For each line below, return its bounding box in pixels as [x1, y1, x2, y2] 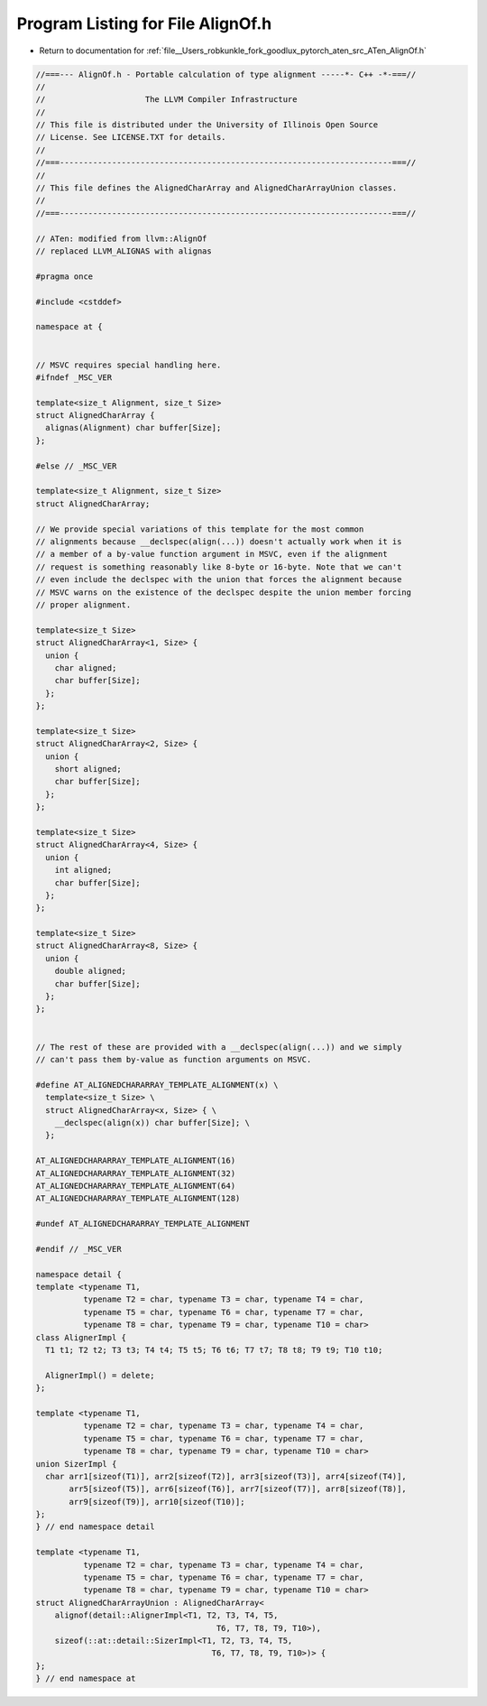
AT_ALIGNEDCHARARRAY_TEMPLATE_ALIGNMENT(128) [35, 1193, 241, 1204]
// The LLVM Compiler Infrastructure [35, 95, 298, 105]
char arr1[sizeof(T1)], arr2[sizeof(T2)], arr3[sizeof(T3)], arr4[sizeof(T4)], [45, 1471, 408, 1481]
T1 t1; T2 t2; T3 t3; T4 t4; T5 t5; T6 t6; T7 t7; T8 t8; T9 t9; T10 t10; [45, 1345, 383, 1355]
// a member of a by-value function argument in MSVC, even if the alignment [35, 549, 388, 560]
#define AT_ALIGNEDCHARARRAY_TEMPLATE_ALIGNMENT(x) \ [35, 1080, 279, 1089]
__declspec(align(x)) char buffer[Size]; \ [54, 1117, 250, 1127]
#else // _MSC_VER [35, 460, 117, 471]
